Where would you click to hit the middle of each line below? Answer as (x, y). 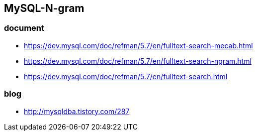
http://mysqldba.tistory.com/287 (77, 111)
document (24, 28)
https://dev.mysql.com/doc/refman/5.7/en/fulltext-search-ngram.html (138, 61)
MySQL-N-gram (44, 8)
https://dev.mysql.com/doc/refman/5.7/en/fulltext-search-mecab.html (138, 45)
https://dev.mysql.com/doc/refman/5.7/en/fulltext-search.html (126, 76)
